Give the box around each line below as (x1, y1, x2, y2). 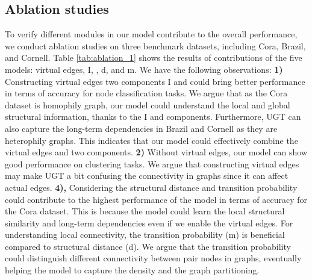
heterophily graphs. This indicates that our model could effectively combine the (5, 134, 298, 146)
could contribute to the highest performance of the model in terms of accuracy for (5, 193, 308, 205)
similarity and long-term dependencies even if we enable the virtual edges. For (5, 216, 293, 229)
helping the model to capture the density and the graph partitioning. (5, 264, 260, 276)
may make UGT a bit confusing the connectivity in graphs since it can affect (5, 169, 289, 182)
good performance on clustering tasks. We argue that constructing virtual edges (5, 157, 299, 170)
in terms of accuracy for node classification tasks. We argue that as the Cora (5, 87, 288, 99)
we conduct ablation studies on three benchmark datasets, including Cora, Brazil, (5, 39, 306, 52)
